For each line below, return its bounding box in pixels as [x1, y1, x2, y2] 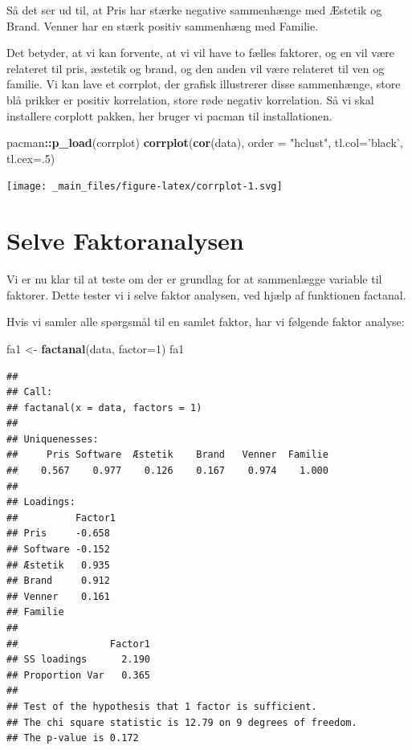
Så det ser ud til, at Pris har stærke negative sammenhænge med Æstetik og [6, 2, 382, 18]
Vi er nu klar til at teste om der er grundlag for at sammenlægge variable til [6, 271, 382, 287]
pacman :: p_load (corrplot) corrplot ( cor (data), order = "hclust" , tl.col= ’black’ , [6, 134, 403, 151]
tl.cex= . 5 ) [6, 149, 55, 166]
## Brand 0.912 [6, 575, 110, 587]
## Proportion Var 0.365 [6, 669, 150, 681]
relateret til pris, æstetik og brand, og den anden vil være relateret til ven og [6, 59, 385, 76]
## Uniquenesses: [6, 433, 99, 445]
